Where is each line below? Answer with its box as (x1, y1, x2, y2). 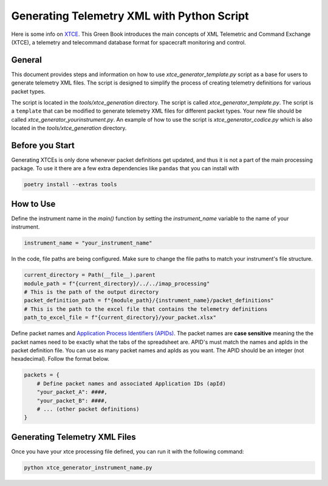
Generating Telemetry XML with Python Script (11, 9, 249, 23)
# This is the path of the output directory (24, 289, 159, 296)
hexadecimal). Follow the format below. (11, 355, 109, 363)
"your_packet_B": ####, (36, 397, 108, 404)
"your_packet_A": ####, (36, 389, 108, 395)
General (11, 55, 43, 65)
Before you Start (11, 141, 75, 150)
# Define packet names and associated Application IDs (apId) (36, 380, 226, 387)
